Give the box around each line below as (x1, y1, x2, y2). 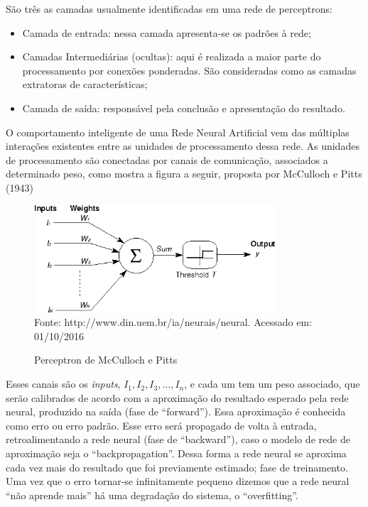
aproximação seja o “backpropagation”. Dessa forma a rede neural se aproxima (6, 446, 347, 461)
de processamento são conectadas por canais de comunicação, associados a (6, 152, 328, 167)
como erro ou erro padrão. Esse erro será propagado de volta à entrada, (6, 418, 317, 432)
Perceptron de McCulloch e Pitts (34, 352, 178, 367)
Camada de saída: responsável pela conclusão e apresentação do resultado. (22, 100, 345, 115)
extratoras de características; (22, 77, 148, 92)
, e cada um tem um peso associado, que (184, 376, 360, 391)
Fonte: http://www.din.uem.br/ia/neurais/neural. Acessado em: (34, 315, 313, 329)
